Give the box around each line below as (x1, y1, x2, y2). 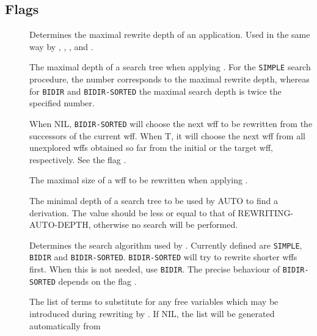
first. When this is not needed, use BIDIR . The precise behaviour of (29, 263, 280, 276)
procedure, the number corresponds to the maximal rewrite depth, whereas (29, 73, 310, 86)
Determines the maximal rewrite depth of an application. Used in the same (29, 28, 310, 41)
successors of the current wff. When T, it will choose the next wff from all (29, 129, 305, 142)
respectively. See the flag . (29, 153, 126, 166)
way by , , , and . (29, 40, 93, 53)
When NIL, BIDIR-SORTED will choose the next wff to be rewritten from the (29, 117, 313, 130)
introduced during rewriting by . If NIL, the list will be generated (29, 307, 275, 320)
